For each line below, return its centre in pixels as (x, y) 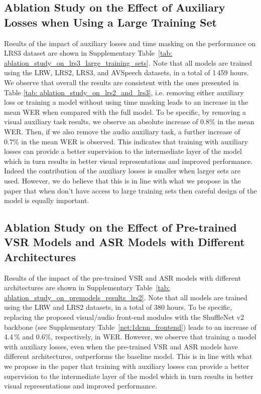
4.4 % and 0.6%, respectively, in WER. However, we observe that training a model (130, 337)
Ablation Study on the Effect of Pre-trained (120, 227)
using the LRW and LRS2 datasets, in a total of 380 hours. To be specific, (118, 307)
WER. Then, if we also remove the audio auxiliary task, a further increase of (122, 131)
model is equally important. (47, 200)
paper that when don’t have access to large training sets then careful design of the (130, 190)
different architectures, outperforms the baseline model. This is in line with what (128, 356)
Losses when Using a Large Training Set (110, 22)
